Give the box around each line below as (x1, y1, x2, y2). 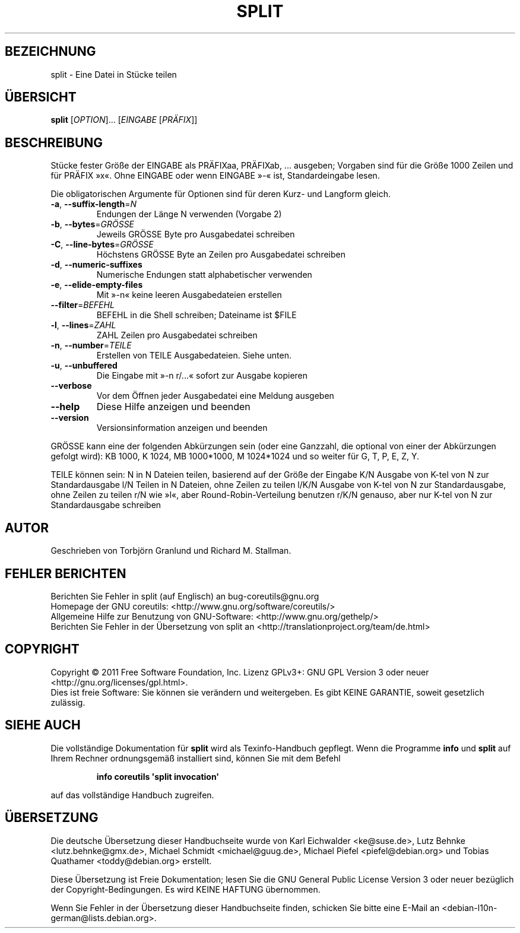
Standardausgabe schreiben (50, 500, 161, 510)
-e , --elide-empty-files (50, 280, 143, 290)
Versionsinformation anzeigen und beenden (96, 423, 268, 433)
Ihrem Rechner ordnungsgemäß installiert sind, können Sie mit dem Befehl (50, 753, 341, 763)
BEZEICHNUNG (5, 44, 96, 59)
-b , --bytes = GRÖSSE (50, 219, 135, 230)
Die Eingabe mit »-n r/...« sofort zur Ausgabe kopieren (96, 370, 308, 381)
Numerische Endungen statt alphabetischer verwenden (96, 269, 312, 280)
